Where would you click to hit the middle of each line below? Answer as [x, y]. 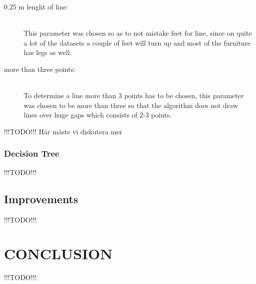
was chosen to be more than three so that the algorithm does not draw [131, 105]
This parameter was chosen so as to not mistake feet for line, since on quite [138, 33]
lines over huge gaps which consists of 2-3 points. [98, 115]
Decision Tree [32, 153]
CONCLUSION [58, 254]
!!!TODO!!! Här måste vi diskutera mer [63, 131]
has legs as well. [48, 52]
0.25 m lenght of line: [36, 6]
